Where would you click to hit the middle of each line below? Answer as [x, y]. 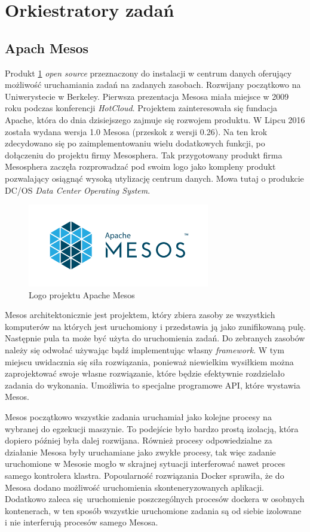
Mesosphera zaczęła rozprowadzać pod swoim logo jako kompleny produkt [140, 166]
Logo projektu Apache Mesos [82, 294]
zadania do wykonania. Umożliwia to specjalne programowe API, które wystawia [153, 385]
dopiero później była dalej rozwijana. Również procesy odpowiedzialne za [139, 440]
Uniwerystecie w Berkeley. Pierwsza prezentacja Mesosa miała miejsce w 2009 [147, 96]
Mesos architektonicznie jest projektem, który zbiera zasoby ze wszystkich [140, 315]
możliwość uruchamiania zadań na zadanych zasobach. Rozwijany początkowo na [153, 85]
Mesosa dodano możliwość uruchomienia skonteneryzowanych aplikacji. [134, 487]
